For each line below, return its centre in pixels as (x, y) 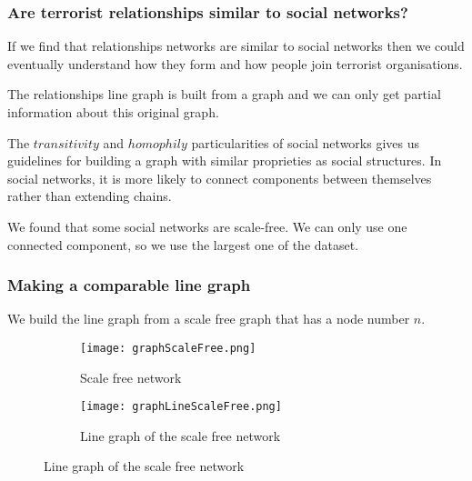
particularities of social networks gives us (306, 142)
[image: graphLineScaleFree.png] (181, 407)
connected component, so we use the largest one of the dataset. (183, 244)
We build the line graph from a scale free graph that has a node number (209, 319)
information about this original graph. (113, 112)
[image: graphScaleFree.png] (168, 348)
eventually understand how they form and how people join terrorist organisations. (235, 63)
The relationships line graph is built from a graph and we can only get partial (224, 94)
